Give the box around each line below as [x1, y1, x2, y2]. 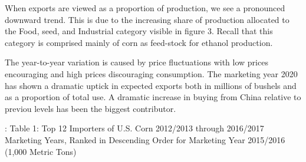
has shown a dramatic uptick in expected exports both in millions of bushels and [5, 79, 297, 91]
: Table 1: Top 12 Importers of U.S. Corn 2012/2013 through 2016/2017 [5, 122, 264, 134]
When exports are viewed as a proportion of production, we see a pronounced [5, 2, 285, 14]
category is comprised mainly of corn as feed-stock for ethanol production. [5, 36, 273, 48]
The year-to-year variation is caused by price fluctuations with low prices [5, 56, 268, 68]
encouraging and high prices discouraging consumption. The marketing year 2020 [5, 67, 298, 80]
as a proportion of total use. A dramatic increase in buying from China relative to [5, 91, 301, 103]
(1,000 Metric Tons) [5, 145, 77, 157]
